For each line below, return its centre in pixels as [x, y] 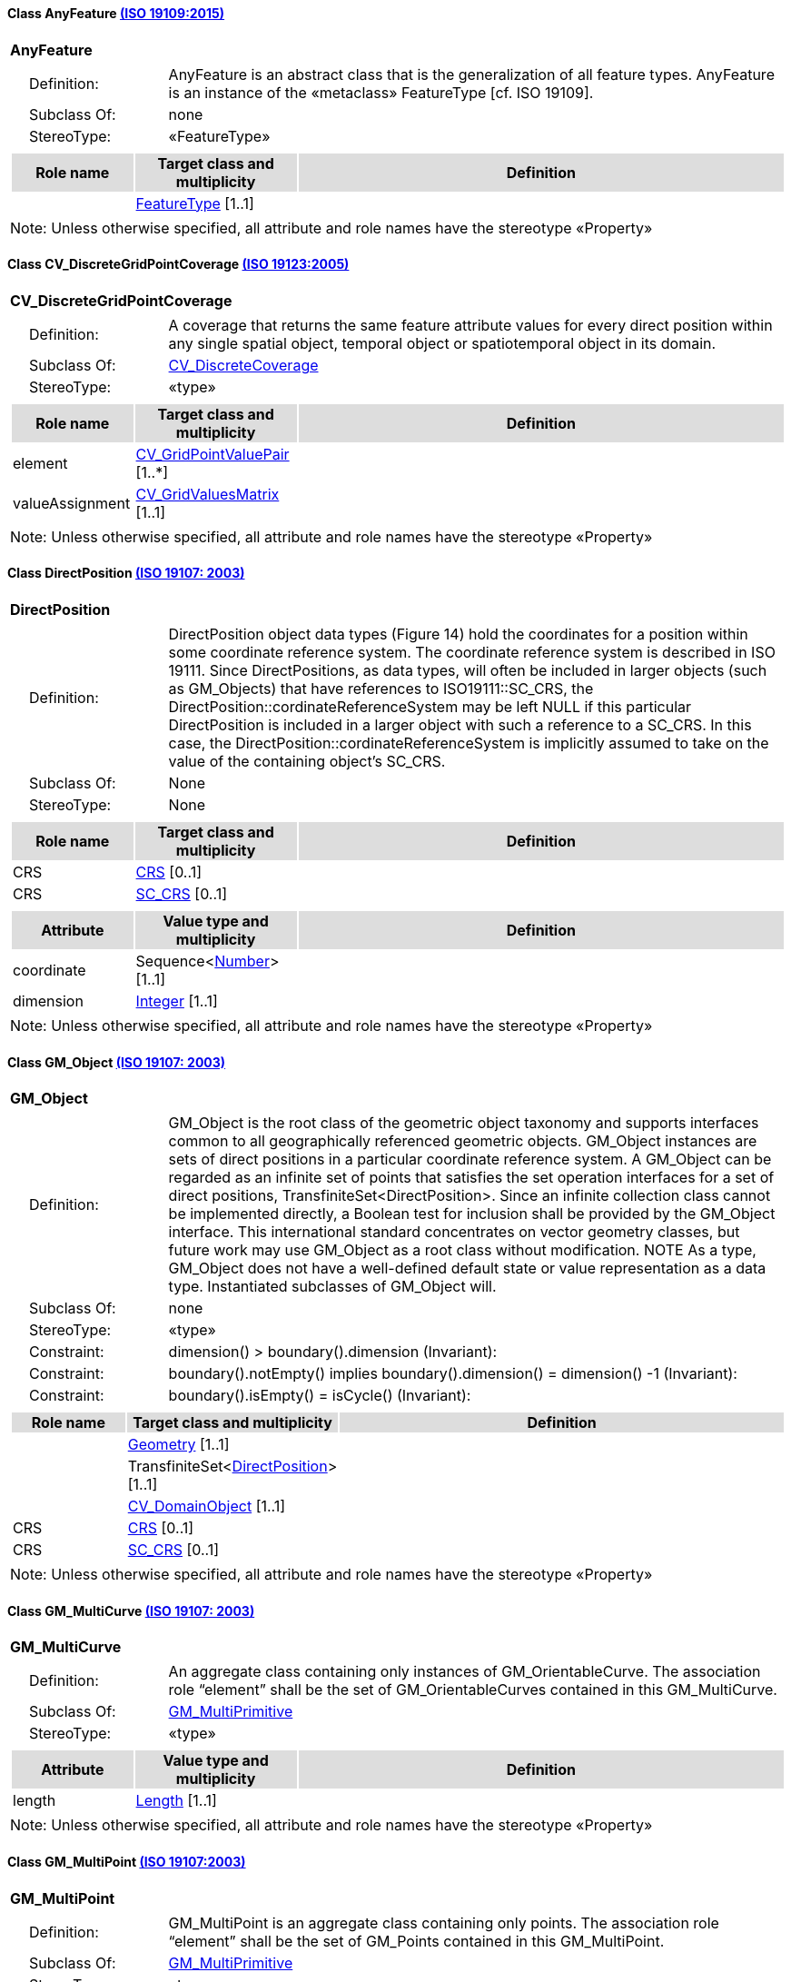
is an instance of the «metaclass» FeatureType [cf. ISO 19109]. [381, 92]
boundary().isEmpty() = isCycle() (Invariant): [320, 1396]
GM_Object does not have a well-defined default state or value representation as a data [467, 1268]
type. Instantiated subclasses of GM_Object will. [332, 1287]
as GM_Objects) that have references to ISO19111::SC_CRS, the [381, 689]
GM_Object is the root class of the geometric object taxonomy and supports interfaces [464, 1123]
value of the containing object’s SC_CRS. [307, 762]
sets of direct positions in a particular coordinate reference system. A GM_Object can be [470, 1159]
